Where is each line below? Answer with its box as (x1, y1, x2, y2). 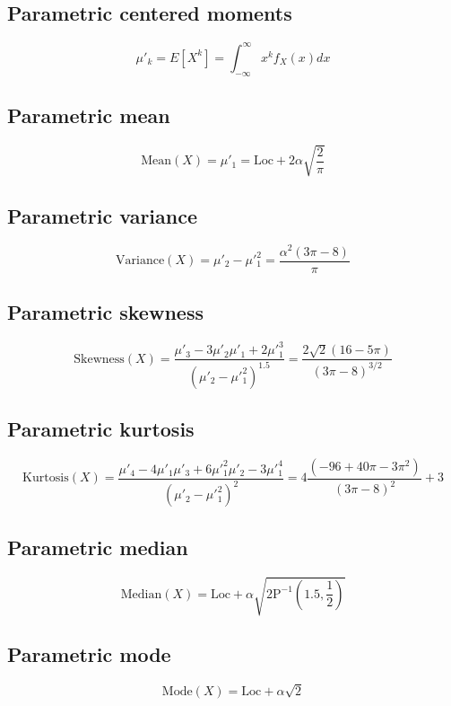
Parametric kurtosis (7, 415, 195, 443)
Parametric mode (7, 640, 171, 668)
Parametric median (7, 533, 188, 560)
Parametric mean (7, 101, 170, 128)
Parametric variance (7, 201, 198, 229)
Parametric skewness (7, 297, 204, 325)
